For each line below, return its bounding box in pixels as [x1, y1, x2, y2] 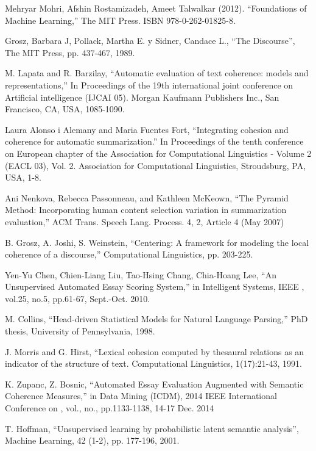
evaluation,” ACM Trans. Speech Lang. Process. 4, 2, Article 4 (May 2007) [5, 215, 284, 228]
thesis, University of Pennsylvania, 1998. [5, 325, 155, 337]
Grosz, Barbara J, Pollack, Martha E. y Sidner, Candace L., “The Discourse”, [5, 34, 295, 47]
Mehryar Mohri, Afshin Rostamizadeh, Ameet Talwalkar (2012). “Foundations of [5, 2, 307, 14]
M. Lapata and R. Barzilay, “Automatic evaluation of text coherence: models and [5, 67, 309, 79]
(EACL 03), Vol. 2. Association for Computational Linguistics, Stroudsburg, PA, [5, 159, 306, 171]
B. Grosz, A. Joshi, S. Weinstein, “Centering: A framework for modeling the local [5, 236, 309, 248]
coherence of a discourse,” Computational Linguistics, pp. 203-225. [5, 248, 253, 261]
